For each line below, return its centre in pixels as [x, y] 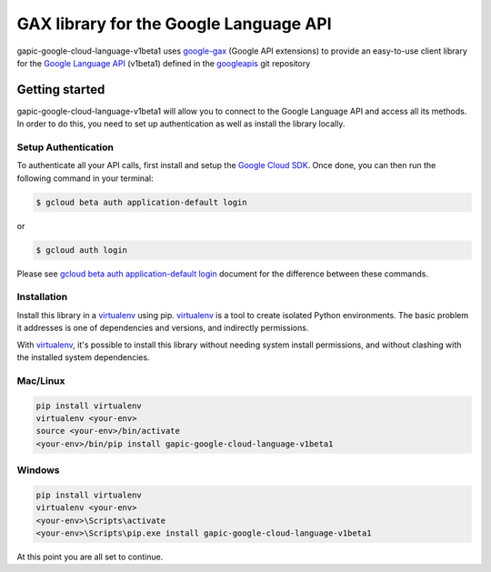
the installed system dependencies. [83, 357]
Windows [38, 470]
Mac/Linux [41, 380]
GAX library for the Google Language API [174, 24]
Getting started [61, 90]
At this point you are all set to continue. [90, 557]
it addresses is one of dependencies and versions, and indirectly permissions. [163, 328]
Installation [42, 297]
